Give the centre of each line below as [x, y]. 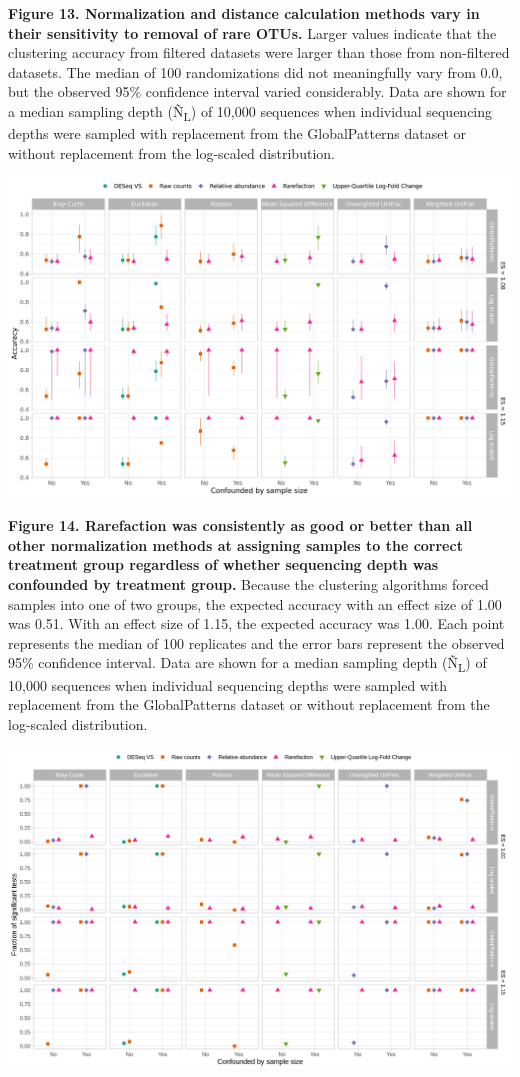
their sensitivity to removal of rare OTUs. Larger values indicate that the [252, 32]
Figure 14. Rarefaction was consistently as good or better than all [240, 525]
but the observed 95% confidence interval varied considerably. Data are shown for [257, 91]
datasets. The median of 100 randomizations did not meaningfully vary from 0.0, [255, 71]
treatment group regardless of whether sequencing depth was [223, 564]
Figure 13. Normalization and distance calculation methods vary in [244, 13]
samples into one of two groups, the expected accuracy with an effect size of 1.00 [255, 603]
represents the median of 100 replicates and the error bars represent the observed [256, 642]
